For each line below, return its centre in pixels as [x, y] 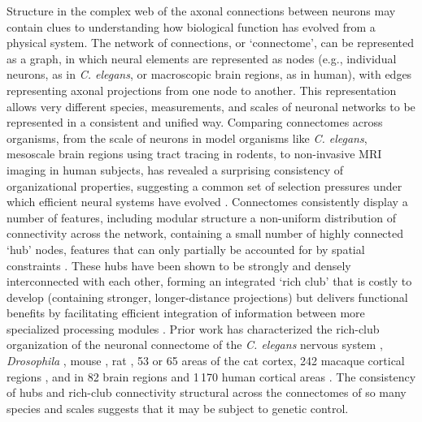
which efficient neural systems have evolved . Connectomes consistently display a [207, 202]
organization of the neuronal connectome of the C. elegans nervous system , [195, 344]
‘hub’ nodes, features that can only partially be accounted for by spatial [186, 249]
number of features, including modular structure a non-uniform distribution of [201, 217]
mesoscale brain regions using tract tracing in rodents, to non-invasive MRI [194, 154]
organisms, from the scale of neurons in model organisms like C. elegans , [187, 138]
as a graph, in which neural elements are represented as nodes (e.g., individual [202, 58]
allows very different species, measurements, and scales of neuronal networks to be [211, 106]
